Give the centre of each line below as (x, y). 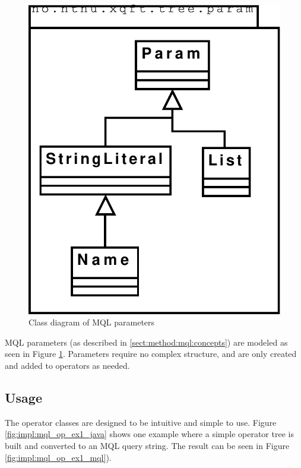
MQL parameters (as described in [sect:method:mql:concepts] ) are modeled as (146, 342)
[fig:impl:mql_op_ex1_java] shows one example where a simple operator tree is (149, 434)
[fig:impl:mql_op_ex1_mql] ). (58, 457)
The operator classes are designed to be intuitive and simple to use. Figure (141, 422)
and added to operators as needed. (67, 366)
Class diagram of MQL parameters (92, 322)
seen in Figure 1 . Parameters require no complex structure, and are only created (151, 354)
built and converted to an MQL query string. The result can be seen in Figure (147, 446)
